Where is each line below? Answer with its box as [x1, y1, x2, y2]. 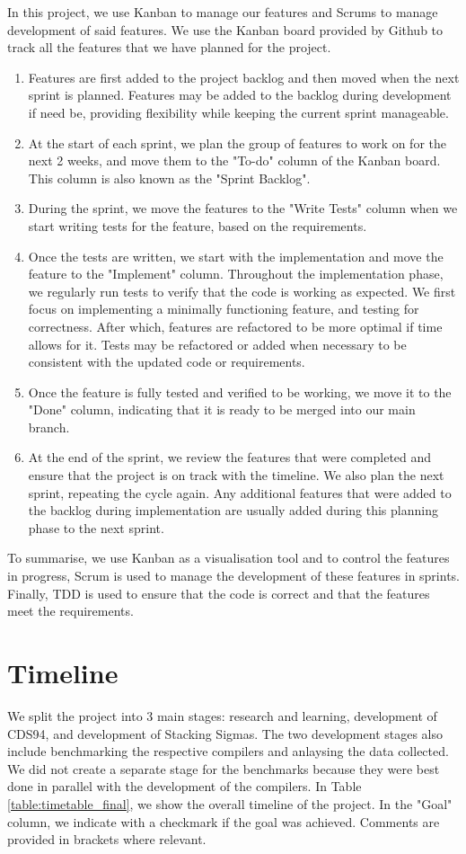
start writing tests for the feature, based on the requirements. [28, 216, 367, 235]
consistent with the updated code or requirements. [28, 352, 305, 371]
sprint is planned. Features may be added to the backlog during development [28, 85, 452, 104]
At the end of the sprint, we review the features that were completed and [28, 448, 432, 467]
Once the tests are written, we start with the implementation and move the [28, 246, 444, 265]
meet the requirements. [7, 601, 134, 620]
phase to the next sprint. [28, 518, 164, 537]
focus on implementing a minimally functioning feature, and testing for [28, 299, 419, 318]
